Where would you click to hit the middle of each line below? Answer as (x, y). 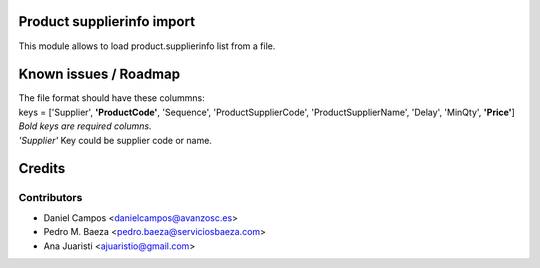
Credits (42, 168)
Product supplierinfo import (106, 21)
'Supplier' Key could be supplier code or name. (115, 140)
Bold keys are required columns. (85, 126)
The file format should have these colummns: (111, 98)
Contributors (50, 198)
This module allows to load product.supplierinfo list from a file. (147, 46)
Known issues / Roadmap (99, 74)
